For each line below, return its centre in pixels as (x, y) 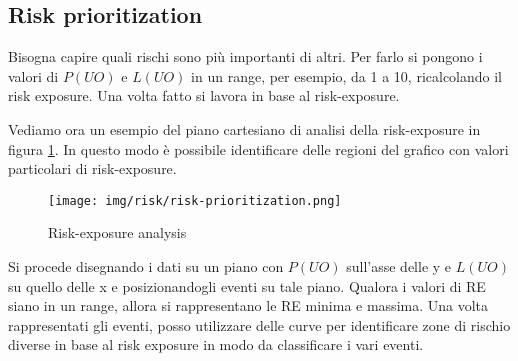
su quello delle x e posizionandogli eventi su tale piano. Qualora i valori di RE (247, 285)
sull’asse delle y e (399, 266)
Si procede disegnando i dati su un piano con (146, 266)
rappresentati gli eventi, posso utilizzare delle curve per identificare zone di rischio (259, 324)
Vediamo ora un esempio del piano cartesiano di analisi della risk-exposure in (244, 128)
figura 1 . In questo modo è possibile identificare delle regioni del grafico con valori (258, 148)
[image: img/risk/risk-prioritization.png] (195, 200)
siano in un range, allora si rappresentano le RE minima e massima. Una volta (248, 305)
